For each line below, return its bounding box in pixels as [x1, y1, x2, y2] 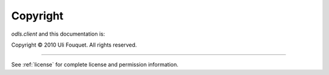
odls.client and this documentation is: [11, 30, 105, 37]
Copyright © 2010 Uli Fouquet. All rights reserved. [11, 41, 137, 48]
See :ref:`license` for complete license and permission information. [11, 61, 179, 68]
